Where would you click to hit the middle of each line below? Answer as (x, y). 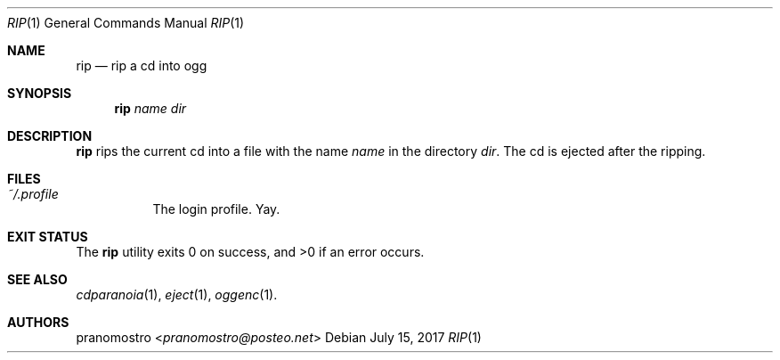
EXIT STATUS (48, 237)
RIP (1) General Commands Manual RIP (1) (126, 23)
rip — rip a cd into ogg (142, 65)
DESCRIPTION (50, 136)
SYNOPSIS (40, 93)
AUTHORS (38, 322)
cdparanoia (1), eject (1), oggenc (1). (177, 295)
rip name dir (150, 108)
